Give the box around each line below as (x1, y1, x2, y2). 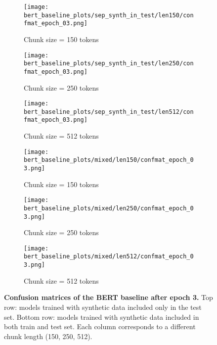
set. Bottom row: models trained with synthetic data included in (4, 311, 199, 322)
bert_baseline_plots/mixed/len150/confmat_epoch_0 (24, 156, 194, 164)
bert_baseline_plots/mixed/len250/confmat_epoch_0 (24, 204, 194, 212)
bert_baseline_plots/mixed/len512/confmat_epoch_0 (24, 253, 194, 260)
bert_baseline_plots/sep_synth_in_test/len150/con (24, 11, 194, 19)
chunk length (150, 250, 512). (4, 331, 92, 341)
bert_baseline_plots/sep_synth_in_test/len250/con (24, 60, 194, 67)
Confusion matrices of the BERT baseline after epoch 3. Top (4, 292, 213, 302)
